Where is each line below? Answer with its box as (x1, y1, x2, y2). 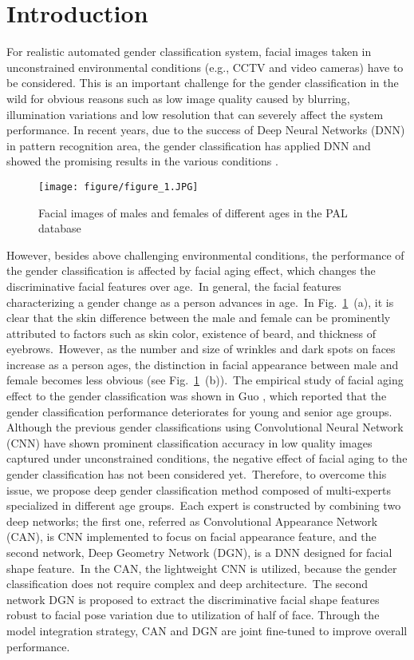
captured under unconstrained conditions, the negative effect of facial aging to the (6, 450, 408, 467)
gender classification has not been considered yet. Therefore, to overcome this (6, 466, 387, 483)
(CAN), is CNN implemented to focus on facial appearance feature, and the (6, 528, 377, 545)
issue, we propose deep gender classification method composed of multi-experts (6, 481, 392, 498)
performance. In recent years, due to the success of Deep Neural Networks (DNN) (6, 121, 405, 138)
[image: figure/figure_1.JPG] (38, 181, 199, 193)
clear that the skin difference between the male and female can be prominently (6, 309, 391, 326)
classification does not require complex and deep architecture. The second (6, 575, 369, 592)
